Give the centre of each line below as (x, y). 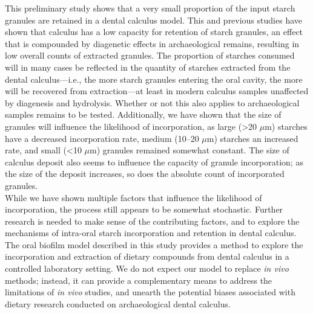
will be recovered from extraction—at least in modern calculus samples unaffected (157, 91)
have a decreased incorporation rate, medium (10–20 (102, 138)
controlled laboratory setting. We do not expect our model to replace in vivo (147, 268)
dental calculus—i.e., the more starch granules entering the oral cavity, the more (154, 79)
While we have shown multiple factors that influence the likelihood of (133, 197)
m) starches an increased (252, 138)
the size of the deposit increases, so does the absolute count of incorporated (145, 174)
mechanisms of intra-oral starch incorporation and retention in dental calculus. (151, 233)
